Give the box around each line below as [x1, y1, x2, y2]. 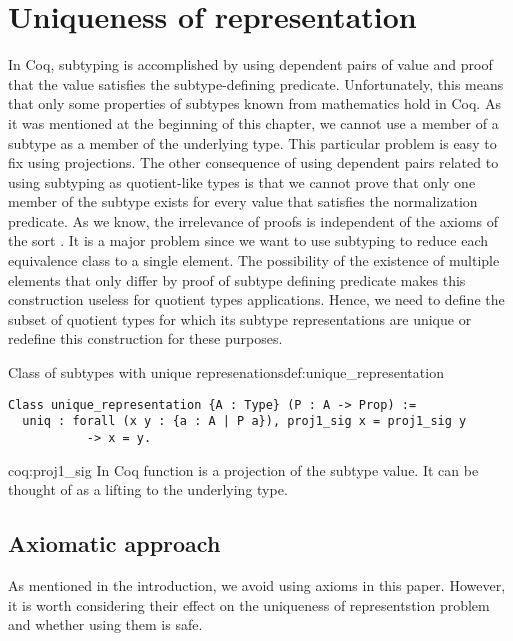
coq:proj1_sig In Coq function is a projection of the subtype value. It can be [8, 459, 479, 480]
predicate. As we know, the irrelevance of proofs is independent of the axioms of [8, 210, 499, 231]
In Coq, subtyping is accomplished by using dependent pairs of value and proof [8, 54, 493, 75]
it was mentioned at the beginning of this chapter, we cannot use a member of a [8, 112, 499, 133]
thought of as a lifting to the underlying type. [8, 479, 288, 500]
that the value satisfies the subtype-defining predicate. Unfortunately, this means [8, 73, 504, 94]
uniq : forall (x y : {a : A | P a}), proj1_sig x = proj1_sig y [22, 414, 467, 429]
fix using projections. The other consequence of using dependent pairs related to [8, 152, 499, 173]
